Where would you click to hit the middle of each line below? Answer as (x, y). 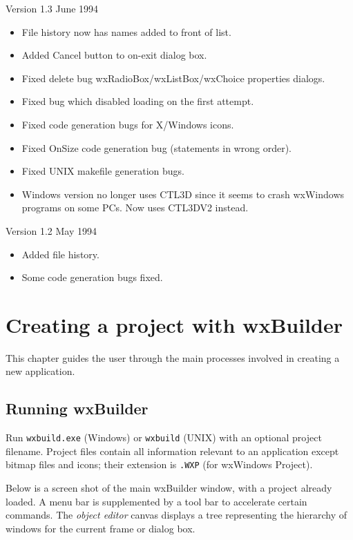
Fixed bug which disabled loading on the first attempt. (138, 101)
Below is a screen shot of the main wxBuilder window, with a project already (169, 488)
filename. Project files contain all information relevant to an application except (172, 451)
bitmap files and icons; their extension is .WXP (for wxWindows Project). (159, 464)
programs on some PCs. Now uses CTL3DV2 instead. (135, 208)
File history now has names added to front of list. (126, 31)
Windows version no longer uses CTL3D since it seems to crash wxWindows (183, 194)
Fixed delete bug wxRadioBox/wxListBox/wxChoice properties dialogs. (173, 78)
